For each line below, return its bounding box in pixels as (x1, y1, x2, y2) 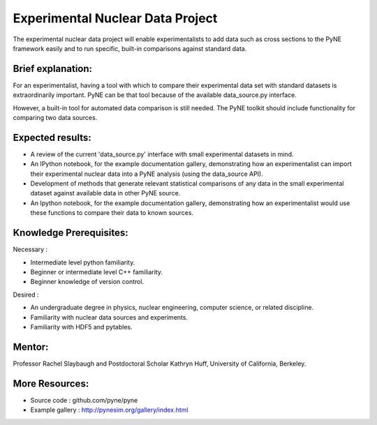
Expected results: (13, 131, 91, 143)
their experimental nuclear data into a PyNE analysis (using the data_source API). (30, 170, 263, 178)
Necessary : (13, 245, 48, 254)
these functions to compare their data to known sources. (30, 209, 194, 217)
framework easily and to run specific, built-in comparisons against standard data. (13, 44, 247, 52)
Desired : (13, 290, 39, 299)
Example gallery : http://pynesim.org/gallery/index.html (30, 405, 188, 415)
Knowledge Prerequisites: (13, 227, 128, 239)
